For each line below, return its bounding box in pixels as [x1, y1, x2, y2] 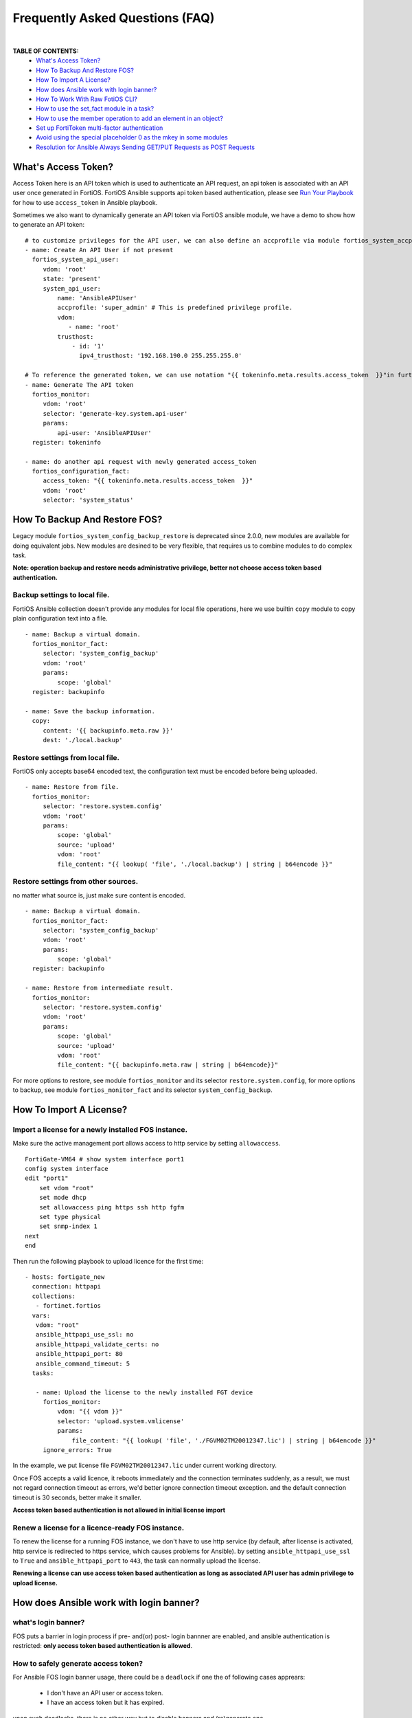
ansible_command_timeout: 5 [35, 1359, 130, 1368]
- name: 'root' [68, 323, 119, 331]
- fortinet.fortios [35, 1302, 102, 1310]
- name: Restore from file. [25, 783, 119, 791]
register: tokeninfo [32, 438, 102, 446]
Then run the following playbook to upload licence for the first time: [12, 1257, 204, 1265]
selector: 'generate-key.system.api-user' [43, 410, 188, 417]
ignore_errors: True [43, 1447, 113, 1454]
